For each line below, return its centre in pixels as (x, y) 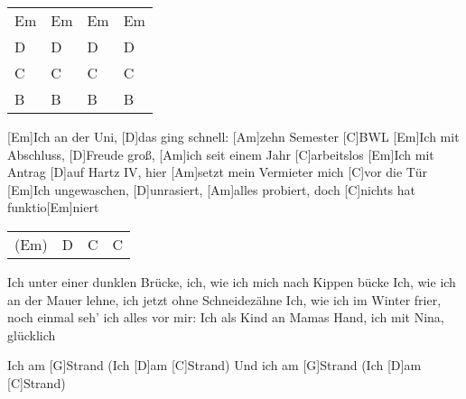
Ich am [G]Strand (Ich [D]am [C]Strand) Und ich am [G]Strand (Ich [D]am (214, 365)
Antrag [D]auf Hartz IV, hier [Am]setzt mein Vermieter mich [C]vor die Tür (217, 172)
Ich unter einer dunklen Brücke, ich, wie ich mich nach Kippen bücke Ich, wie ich (232, 281)
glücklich (32, 334)
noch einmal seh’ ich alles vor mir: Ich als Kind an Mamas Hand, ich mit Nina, (226, 317)
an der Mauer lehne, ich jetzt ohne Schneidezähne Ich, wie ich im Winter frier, (224, 299)
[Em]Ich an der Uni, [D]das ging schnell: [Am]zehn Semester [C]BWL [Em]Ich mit (233, 136)
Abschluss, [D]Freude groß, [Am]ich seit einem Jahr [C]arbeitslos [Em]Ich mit (221, 154)
